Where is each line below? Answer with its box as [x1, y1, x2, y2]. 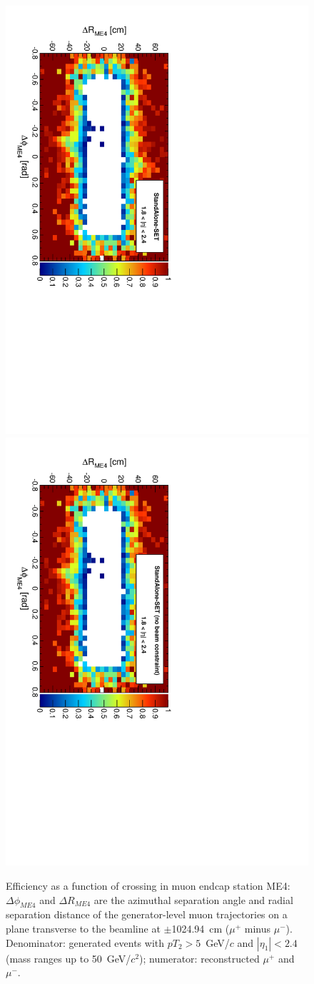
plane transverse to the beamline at [6, 921, 161, 936]
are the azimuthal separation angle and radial [93, 892, 293, 907]
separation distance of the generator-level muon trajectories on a [6, 907, 288, 922]
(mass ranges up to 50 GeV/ [6, 950, 131, 965]
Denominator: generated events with [6, 935, 165, 950]
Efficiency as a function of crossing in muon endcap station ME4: [6, 878, 290, 893]
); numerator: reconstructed [139, 950, 260, 965]
